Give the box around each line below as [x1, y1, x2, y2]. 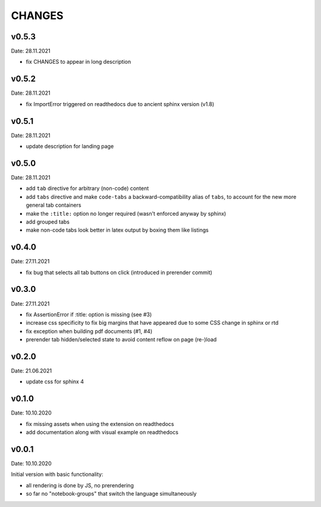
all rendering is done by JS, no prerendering [26, 481, 134, 489]
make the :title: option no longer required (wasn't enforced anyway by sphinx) [26, 210, 226, 217]
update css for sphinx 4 [26, 378, 84, 385]
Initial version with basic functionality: [11, 471, 103, 478]
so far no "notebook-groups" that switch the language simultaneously [26, 490, 197, 497]
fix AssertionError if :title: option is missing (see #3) [26, 310, 152, 318]
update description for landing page [26, 143, 114, 150]
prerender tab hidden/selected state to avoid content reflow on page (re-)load [26, 336, 217, 343]
